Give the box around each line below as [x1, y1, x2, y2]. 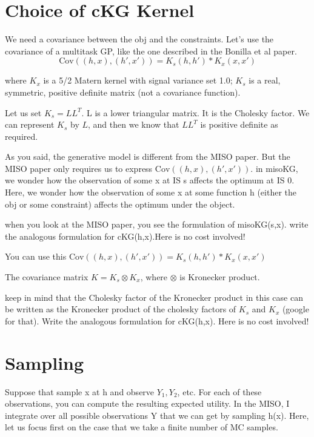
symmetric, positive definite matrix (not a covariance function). [5, 85, 241, 98]
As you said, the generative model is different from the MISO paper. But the [5, 150, 290, 163]
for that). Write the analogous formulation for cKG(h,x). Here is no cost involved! [5, 314, 309, 327]
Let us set [5, 106, 42, 119]
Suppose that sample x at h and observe [5, 385, 155, 398]
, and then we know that [88, 118, 179, 131]
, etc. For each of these [177, 385, 262, 398]
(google [282, 303, 309, 315]
